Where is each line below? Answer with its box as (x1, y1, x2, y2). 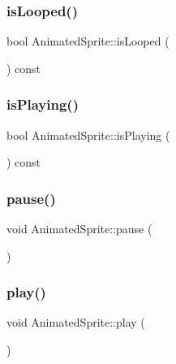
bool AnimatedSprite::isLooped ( (6, 32, 170, 50)
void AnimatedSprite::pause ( (6, 220, 152, 237)
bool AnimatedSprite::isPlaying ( (6, 126, 170, 143)
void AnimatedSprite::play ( (6, 314, 145, 331)
